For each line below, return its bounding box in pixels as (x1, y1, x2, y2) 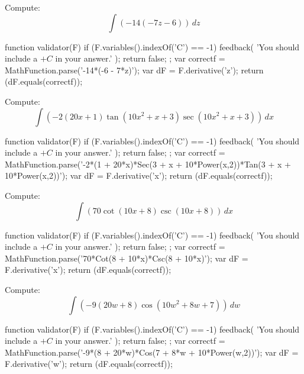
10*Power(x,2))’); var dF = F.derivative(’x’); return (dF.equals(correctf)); (5, 169, 273, 182)
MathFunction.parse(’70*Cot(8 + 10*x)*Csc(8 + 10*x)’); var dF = (5, 252, 248, 264)
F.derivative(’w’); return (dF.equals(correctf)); (5, 357, 173, 370)
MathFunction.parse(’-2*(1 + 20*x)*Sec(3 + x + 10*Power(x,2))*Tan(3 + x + (5, 157, 291, 170)
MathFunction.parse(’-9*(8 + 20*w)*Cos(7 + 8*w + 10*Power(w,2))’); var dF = (5, 346, 299, 358)
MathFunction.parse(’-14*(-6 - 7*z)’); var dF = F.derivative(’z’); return (5, 63, 264, 76)
